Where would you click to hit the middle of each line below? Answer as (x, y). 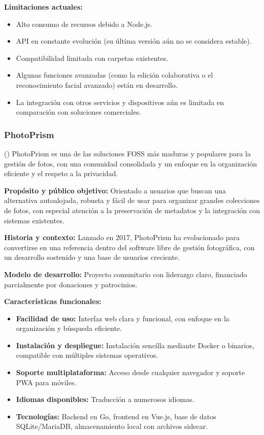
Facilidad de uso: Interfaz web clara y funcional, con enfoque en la (123, 318)
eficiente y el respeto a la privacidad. (61, 173)
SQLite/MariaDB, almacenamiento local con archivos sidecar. (112, 426)
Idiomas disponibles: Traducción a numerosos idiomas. (105, 399)
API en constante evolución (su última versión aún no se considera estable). (134, 41)
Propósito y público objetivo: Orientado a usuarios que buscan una (115, 190)
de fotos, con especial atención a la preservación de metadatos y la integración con (132, 210)
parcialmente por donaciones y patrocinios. (71, 284)
